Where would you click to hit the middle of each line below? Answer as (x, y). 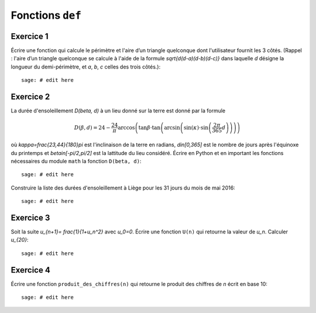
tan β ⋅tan (150, 128)
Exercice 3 (30, 217)
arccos (126, 128)
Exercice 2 (30, 97)
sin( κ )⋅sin (196, 128)
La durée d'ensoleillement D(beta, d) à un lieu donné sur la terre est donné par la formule (118, 111)
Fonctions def (46, 15)
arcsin (172, 128)
